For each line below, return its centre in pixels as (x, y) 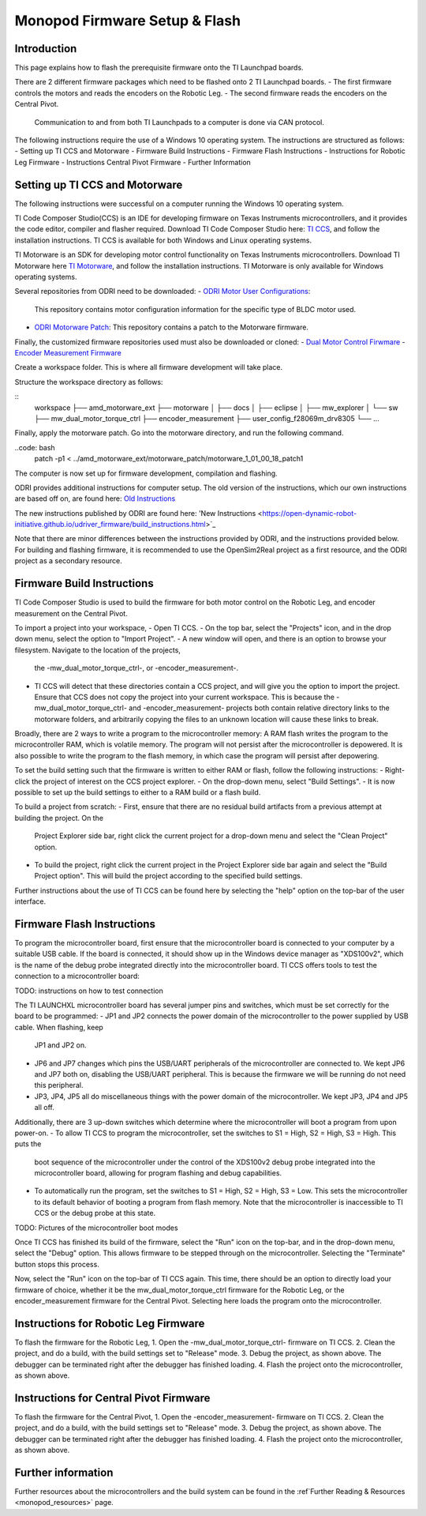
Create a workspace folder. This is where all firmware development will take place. (149, 367)
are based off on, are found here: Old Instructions (95, 498)
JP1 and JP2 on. (60, 1045)
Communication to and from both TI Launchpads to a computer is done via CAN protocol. (179, 122)
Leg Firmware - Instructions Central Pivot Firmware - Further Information (133, 162)
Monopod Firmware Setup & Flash (127, 21)
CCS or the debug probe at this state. (95, 1213)
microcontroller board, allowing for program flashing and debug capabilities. (158, 1173)
